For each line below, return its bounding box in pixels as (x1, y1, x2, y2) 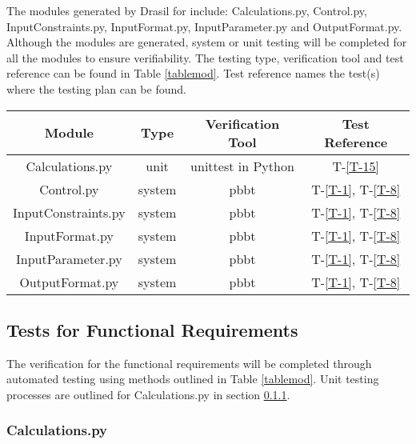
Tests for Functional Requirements (6, 317, 298, 342)
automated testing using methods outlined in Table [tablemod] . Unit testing (6, 370, 379, 387)
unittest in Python (190, 156, 294, 175)
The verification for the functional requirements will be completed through (6, 354, 372, 371)
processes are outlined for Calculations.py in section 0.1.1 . (6, 386, 290, 402)
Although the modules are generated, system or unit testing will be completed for (6, 34, 407, 50)
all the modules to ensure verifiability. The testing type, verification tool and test (6, 49, 404, 66)
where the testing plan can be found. (6, 80, 186, 97)
